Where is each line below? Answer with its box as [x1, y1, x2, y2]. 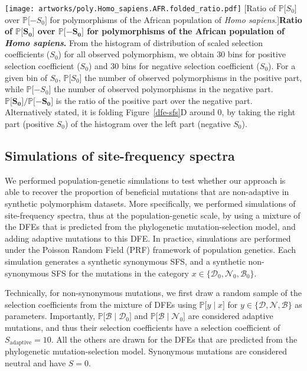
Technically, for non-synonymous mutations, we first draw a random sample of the [5, 287, 302, 299]
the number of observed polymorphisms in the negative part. [54, 83, 273, 95]
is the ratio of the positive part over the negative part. [55, 94, 253, 106]
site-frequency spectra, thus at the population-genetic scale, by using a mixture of [5, 209, 301, 221]
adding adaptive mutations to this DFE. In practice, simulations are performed [5, 232, 291, 244]
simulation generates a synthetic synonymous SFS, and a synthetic [5, 255, 246, 267]
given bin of [5, 71, 47, 83]
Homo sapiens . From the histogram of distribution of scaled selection [5, 36, 263, 48]
